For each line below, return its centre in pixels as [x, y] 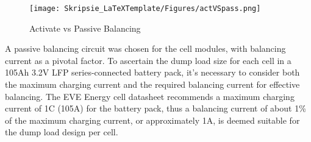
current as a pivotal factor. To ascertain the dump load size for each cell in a [148, 60]
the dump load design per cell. [62, 132]
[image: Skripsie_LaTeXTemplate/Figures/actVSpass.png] [145, 9]
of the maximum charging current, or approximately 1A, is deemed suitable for [152, 120]
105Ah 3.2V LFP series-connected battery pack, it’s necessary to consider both [152, 72]
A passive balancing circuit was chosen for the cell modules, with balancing [145, 48]
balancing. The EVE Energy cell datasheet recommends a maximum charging [150, 96]
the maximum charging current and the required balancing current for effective [152, 84]
